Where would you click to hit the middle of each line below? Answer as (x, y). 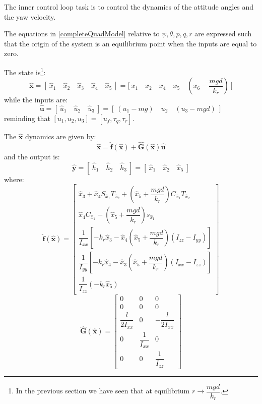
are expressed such (223, 34)
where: (14, 179)
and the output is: (32, 157)
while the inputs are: (36, 100)
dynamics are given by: (60, 136)
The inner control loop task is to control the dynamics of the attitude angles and (129, 7)
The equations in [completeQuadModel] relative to (82, 34)
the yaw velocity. (30, 16)
